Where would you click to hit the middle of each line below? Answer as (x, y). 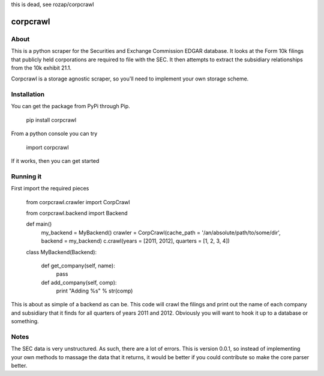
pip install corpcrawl (51, 120)
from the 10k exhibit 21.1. (41, 68)
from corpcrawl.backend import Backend (77, 213)
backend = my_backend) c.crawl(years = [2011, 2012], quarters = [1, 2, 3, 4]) (136, 241)
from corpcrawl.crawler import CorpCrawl (78, 202)
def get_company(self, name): (78, 265)
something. (25, 321)
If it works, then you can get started (55, 161)
